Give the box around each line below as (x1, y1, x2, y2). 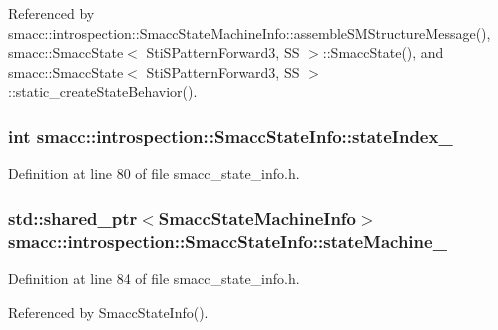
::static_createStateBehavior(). (8, 81, 198, 102)
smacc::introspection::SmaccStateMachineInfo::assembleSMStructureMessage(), (8, 22, 491, 43)
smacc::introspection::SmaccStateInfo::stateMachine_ (8, 228, 447, 253)
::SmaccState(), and (322, 42, 444, 63)
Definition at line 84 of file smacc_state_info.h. (8, 267, 300, 288)
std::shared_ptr (8, 205, 138, 230)
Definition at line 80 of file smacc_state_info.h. (8, 163, 300, 184)
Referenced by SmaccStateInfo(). (8, 301, 209, 322)
